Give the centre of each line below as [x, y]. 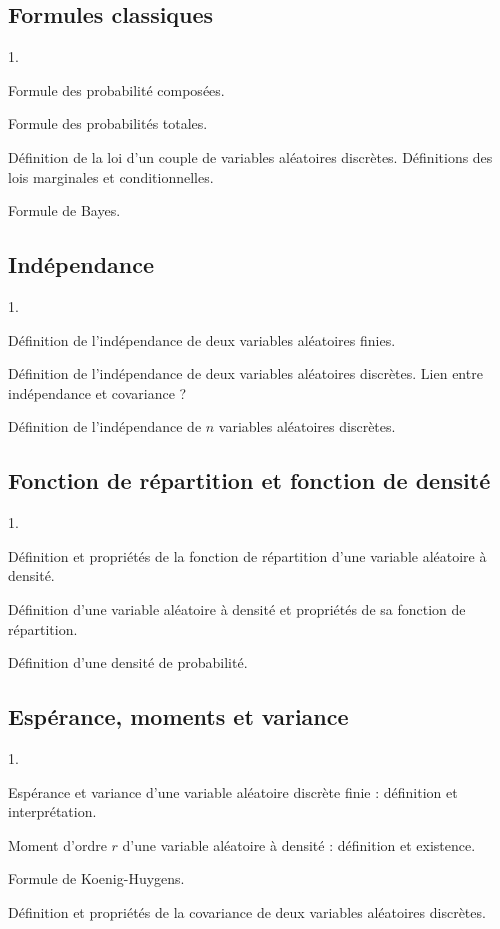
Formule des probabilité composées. [116, 89]
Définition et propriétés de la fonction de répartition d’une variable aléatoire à [247, 555]
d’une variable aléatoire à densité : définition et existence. [299, 844]
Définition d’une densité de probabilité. [128, 662]
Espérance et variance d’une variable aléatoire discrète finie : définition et [233, 791]
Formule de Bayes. [64, 210]
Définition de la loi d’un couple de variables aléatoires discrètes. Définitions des [250, 156]
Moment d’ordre [57, 844]
